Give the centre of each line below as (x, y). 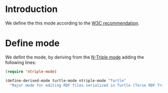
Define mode (32, 43)
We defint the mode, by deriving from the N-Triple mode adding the (74, 57)
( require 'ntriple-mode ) (31, 71)
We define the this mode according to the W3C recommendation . (72, 23)
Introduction (31, 9)
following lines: (21, 62)
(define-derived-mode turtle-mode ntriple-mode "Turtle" (66, 80)
